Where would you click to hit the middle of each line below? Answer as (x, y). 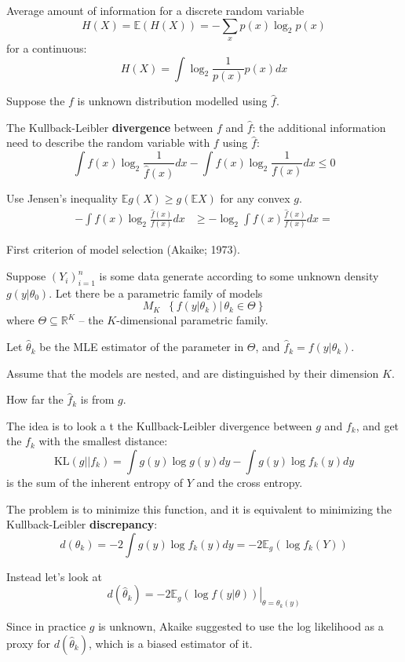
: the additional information (319, 127)
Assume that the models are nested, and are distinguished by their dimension (193, 373)
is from (97, 399)
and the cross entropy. (250, 483)
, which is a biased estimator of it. (170, 643)
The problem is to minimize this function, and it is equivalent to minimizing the (199, 508)
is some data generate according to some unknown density (239, 276)
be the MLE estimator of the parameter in (142, 347)
